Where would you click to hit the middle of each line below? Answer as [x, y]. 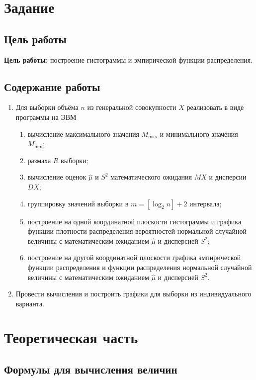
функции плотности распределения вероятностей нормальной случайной [137, 231]
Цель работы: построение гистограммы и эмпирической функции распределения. [128, 59]
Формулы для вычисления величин [91, 369]
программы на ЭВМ [46, 117]
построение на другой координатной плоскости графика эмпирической [134, 257]
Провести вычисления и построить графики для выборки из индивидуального [133, 294]
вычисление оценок [57, 177]
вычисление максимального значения [83, 134]
